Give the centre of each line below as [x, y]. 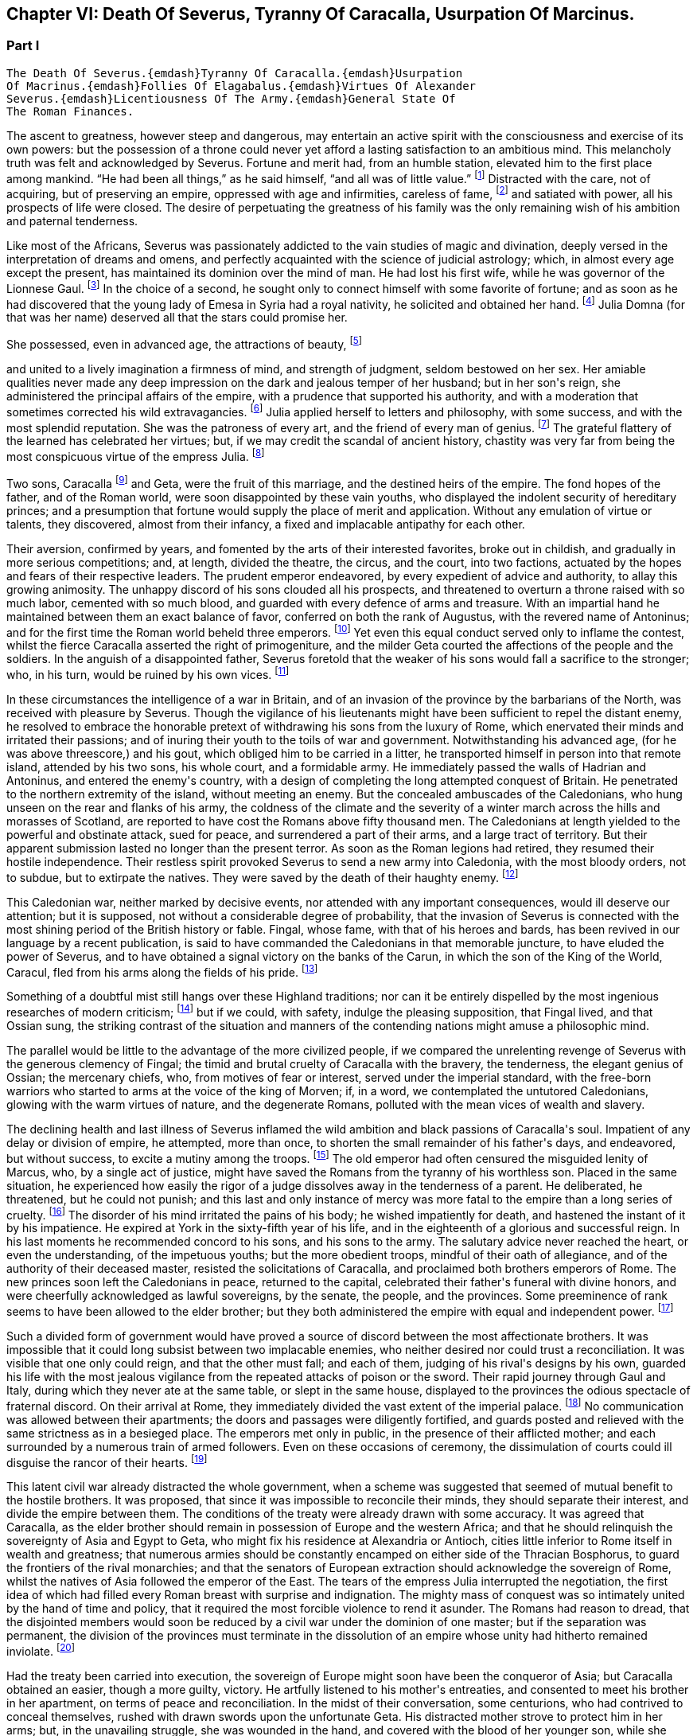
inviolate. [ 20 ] [41, 1650]
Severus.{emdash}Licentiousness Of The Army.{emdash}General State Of [231, 98]
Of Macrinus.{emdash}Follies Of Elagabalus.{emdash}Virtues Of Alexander [241, 86]
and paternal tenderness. [72, 221]
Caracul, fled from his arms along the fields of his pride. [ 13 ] [162, 971]
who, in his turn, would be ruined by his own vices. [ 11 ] [148, 674]
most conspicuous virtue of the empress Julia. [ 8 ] [136, 456]
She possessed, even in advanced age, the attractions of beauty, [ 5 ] [185, 343]
